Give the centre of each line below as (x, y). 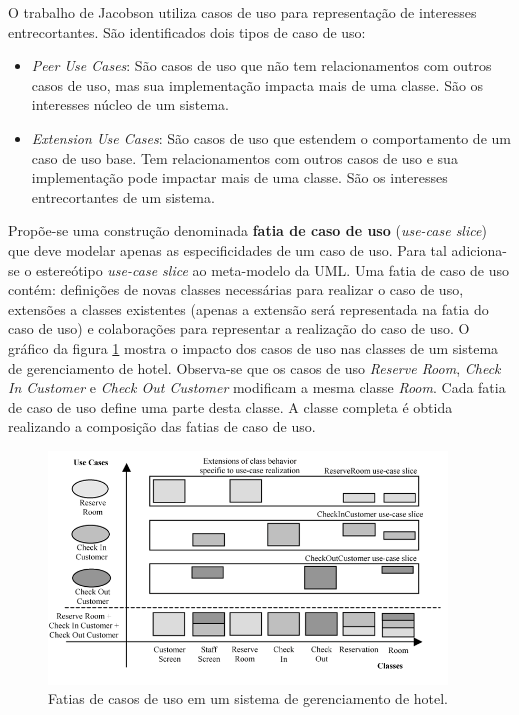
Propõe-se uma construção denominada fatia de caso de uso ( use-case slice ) (247, 230)
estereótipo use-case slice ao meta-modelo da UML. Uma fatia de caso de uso (273, 269)
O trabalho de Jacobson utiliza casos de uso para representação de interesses (242, 12)
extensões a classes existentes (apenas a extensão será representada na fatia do (248, 308)
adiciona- (479, 249)
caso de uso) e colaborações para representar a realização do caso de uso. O (239, 328)
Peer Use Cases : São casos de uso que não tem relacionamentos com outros (261, 65)
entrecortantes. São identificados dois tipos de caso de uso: (187, 31)
